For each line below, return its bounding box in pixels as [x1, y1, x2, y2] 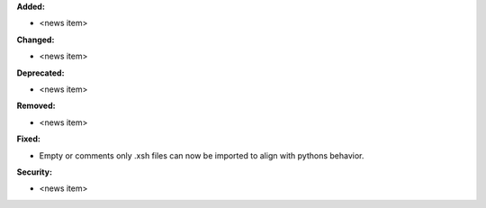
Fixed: [16, 133, 40, 144]
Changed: [16, 34, 55, 45]
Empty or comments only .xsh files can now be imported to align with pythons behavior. [39, 149, 364, 161]
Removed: [16, 100, 56, 112]
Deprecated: [16, 68, 65, 78]
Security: [16, 167, 53, 177]
